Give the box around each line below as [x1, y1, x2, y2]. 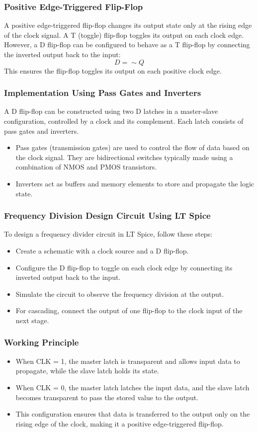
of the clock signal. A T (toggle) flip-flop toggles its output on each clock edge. [4, 29, 244, 40]
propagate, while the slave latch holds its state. [15, 365, 159, 376]
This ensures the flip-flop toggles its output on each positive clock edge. [4, 65, 222, 76]
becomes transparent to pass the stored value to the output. [15, 392, 199, 402]
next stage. [15, 315, 49, 325]
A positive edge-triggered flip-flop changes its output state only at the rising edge [4, 20, 252, 30]
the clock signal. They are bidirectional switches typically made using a [15, 152, 233, 162]
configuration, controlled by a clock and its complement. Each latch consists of [4, 116, 244, 126]
